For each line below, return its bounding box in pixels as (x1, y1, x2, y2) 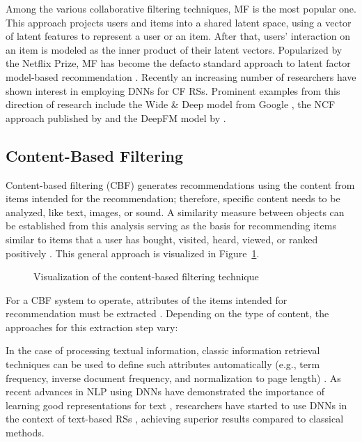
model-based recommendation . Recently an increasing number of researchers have (6, 69, 356, 84)
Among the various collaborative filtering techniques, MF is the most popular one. (6, 1, 356, 15)
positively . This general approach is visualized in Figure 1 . (6, 245, 260, 260)
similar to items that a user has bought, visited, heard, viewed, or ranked (6, 231, 318, 246)
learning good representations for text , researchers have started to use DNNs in (6, 397, 347, 412)
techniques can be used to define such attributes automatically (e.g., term (6, 357, 320, 372)
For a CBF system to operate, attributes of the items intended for (6, 292, 288, 307)
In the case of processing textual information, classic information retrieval (6, 343, 320, 358)
